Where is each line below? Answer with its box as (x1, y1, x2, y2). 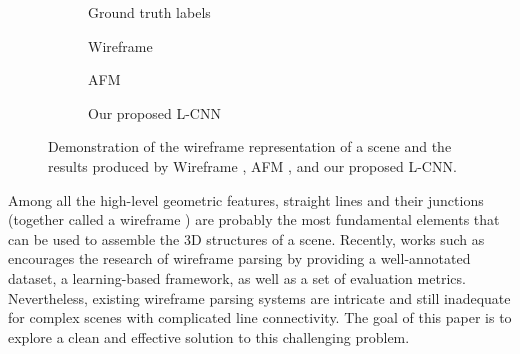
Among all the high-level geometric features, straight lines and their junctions (8, 189, 484, 210)
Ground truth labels (88, 2, 211, 22)
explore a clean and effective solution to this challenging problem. (8, 326, 410, 347)
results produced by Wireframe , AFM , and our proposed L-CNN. (48, 155, 457, 176)
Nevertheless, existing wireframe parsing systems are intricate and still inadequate (8, 287, 511, 308)
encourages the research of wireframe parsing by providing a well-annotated (8, 248, 471, 269)
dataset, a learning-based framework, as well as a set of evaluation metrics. (8, 267, 466, 288)
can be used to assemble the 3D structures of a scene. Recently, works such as (8, 228, 485, 249)
